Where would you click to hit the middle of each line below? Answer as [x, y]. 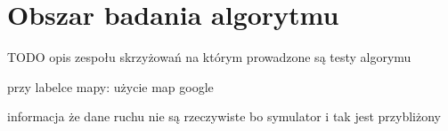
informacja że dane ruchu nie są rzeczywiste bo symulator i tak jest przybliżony [224, 116]
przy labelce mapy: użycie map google [110, 86]
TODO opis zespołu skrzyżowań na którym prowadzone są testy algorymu [209, 57]
